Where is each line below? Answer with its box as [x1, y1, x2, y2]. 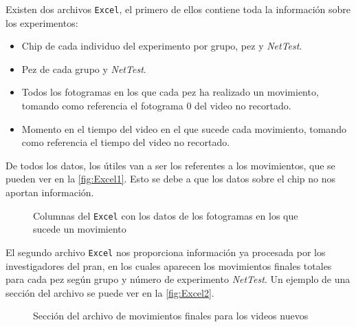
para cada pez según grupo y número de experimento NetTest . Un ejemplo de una [5, 272, 351, 286]
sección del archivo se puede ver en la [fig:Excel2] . [5, 285, 214, 299]
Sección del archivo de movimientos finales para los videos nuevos [33, 308, 309, 323]
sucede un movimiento [33, 222, 126, 236]
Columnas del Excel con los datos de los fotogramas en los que [33, 208, 298, 222]
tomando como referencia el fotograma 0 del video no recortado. [21, 98, 291, 113]
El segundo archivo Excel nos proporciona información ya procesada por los [5, 244, 326, 259]
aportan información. [5, 185, 94, 199]
